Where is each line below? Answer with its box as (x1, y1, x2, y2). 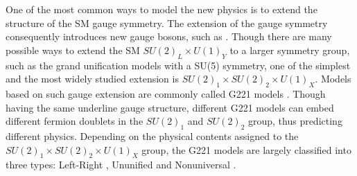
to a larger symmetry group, (229, 42, 350, 57)
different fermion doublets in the (6, 114, 143, 128)
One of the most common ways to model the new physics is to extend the (6, 2, 317, 16)
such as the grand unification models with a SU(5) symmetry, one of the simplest (6, 58, 351, 72)
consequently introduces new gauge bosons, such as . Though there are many (6, 29, 332, 44)
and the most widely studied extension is (6, 71, 179, 86)
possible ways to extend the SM (6, 42, 140, 57)
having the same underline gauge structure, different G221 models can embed (6, 100, 334, 114)
